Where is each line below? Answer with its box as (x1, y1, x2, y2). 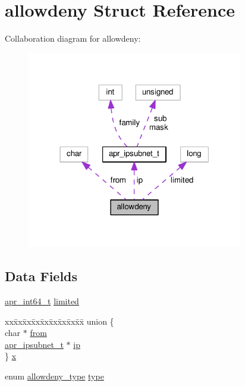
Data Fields (5, 267, 78, 285)
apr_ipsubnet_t (5, 338, 64, 350)
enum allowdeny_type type (5, 370, 104, 382)
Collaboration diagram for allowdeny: (5, 32, 141, 45)
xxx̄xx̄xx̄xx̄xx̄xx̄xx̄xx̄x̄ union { (5, 315, 114, 327)
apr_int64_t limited (5, 295, 79, 307)
